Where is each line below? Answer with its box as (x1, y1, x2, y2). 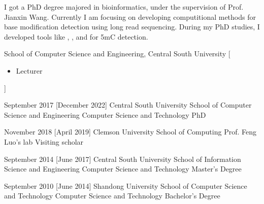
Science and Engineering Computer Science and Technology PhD (4, 109, 206, 120)
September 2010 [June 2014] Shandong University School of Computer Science (4, 180, 247, 191)
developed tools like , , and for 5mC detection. (4, 31, 148, 42)
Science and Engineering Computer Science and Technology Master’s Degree (4, 163, 242, 174)
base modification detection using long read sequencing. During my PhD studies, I (4, 21, 260, 32)
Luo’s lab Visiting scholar (4, 136, 84, 147)
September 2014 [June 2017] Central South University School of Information (4, 153, 241, 164)
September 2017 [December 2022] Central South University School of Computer (4, 99, 252, 110)
